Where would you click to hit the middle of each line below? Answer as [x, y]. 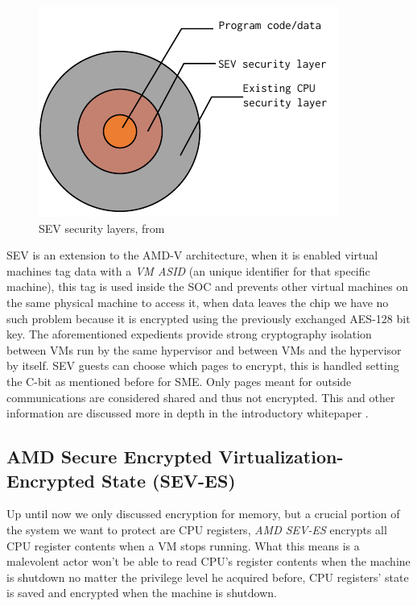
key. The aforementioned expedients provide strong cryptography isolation [189, 334]
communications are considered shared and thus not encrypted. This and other [201, 397]
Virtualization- [281, 457]
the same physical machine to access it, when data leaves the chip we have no [198, 302]
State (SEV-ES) [169, 480]
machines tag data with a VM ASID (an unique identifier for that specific [188, 270]
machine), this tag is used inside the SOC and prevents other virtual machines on [208, 286]
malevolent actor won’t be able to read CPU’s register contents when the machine [208, 561]
